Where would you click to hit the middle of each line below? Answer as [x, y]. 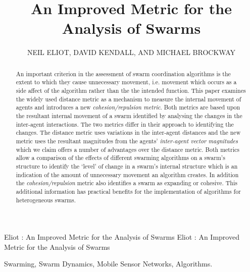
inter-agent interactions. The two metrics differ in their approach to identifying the [125, 124]
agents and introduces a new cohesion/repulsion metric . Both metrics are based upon [128, 107]
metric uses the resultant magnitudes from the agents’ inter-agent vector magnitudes [127, 141]
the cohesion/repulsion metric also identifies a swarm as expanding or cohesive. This [127, 183]
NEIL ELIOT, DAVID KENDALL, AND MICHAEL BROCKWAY [131, 52]
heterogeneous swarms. [46, 200]
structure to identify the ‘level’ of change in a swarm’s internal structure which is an [127, 166]
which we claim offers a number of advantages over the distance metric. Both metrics [128, 149]
